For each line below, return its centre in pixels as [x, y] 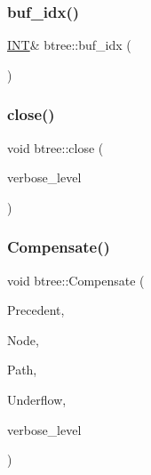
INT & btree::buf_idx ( [69, 45]
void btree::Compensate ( [76, 280]
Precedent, [36, 310]
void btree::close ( [56, 147]
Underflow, [37, 399]
